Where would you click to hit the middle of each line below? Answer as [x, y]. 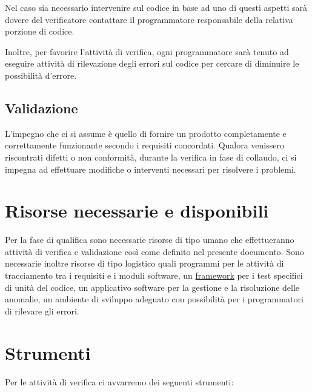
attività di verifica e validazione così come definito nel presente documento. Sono [154, 251]
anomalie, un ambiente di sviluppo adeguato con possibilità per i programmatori [154, 299]
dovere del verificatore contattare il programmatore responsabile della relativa [149, 19]
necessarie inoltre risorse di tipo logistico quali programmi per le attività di [144, 263]
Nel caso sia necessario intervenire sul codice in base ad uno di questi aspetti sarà [156, 7]
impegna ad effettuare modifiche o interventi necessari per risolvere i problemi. [151, 169]
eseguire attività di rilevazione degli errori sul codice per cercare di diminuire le [152, 63]
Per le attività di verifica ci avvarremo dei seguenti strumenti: [119, 381]
